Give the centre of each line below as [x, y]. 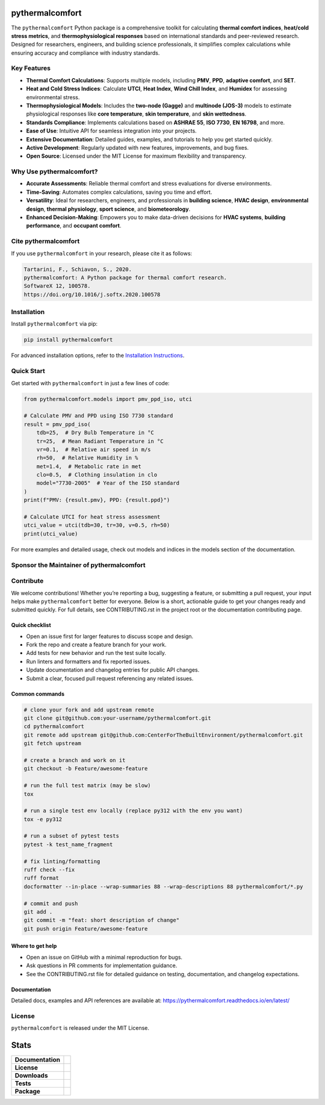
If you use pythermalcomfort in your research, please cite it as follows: [102, 253]
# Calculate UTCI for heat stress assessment [92, 517]
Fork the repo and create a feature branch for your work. [96, 645]
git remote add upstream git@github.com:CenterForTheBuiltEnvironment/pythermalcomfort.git [163, 735]
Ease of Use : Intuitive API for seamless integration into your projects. [111, 131]
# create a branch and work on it [75, 760]
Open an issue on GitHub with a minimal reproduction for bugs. [104, 957]
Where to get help [34, 946]
